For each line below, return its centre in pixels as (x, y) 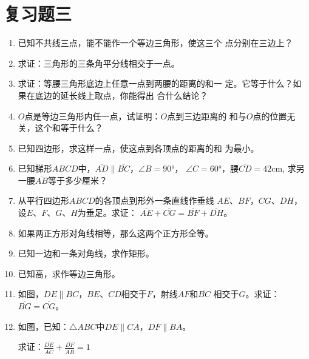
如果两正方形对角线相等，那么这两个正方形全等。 (116, 233)
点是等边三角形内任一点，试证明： (93, 116)
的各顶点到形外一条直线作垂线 (154, 200)
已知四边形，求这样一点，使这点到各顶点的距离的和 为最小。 (138, 148)
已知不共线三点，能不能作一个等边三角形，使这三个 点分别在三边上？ (155, 43)
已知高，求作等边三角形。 (69, 273)
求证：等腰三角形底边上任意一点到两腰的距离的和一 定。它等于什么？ (155, 83)
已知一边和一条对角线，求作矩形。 (86, 253)
